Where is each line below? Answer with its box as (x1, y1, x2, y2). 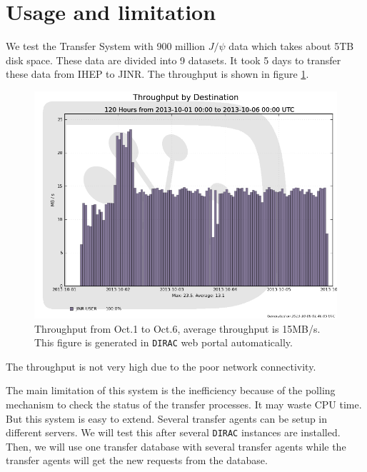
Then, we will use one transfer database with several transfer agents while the (6, 438, 346, 453)
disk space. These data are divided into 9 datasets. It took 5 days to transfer (6, 52, 341, 67)
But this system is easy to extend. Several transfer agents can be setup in (6, 411, 328, 426)
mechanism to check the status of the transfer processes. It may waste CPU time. (6, 396, 362, 411)
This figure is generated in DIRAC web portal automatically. (34, 335, 293, 350)
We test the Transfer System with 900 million (6, 39, 206, 54)
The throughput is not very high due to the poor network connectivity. (6, 358, 316, 373)
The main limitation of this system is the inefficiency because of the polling (6, 383, 336, 398)
